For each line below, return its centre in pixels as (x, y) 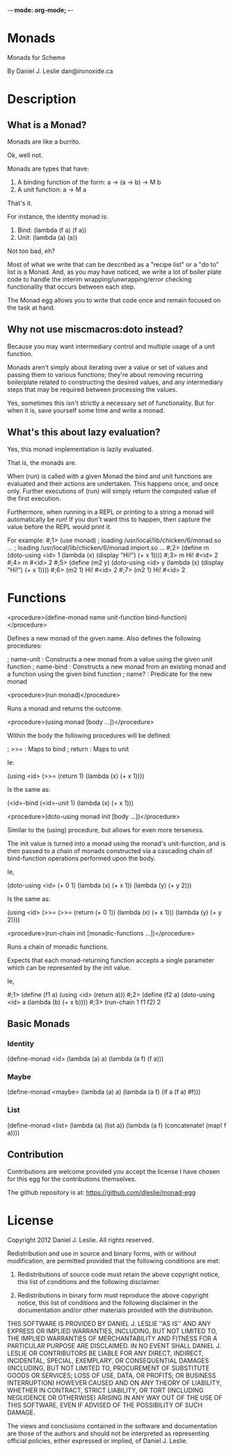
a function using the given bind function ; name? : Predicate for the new (110, 674)
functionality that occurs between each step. (71, 286)
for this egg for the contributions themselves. (72, 1179)
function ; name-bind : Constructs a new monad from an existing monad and (116, 666)
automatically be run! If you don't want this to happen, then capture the (109, 519)
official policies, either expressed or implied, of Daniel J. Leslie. (98, 1440)
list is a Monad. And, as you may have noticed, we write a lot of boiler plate (114, 272)
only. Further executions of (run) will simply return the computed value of (112, 491)
